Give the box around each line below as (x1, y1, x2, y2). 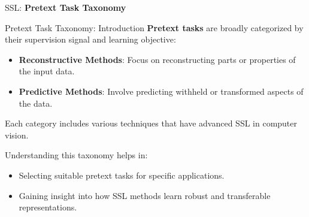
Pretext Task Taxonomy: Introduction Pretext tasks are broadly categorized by (5, 21, 304, 34)
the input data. (19, 65, 75, 77)
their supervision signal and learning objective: (5, 33, 176, 46)
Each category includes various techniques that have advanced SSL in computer (5, 117, 298, 129)
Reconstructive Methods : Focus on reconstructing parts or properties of (19, 53, 296, 65)
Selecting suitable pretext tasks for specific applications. (19, 168, 225, 181)
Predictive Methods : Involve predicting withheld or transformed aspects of (19, 85, 304, 97)
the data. (19, 97, 53, 109)
